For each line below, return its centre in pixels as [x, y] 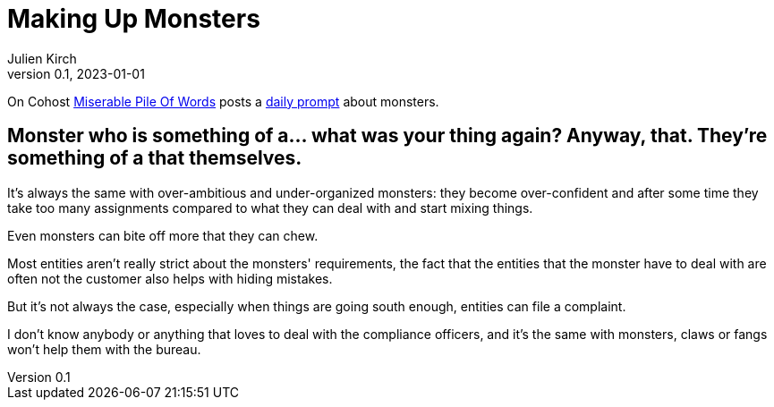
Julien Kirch [42, 58]
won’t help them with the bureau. [104, 349]
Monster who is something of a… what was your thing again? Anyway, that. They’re [387, 136]
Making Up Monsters [134, 19]
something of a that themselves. [155, 158]
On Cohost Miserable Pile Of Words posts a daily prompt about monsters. [223, 101]
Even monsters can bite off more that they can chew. [163, 235]
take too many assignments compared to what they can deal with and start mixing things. [270, 208]
